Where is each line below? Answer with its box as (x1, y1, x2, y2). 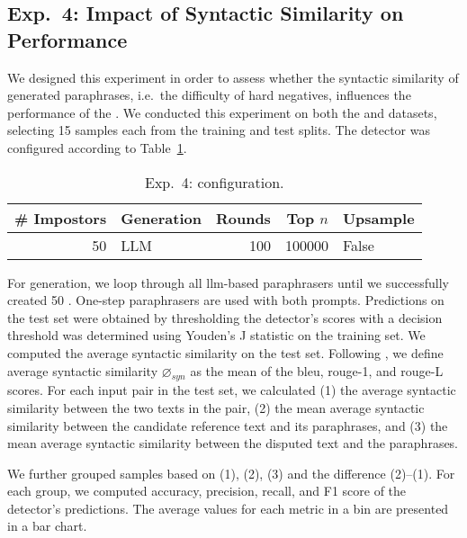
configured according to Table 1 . (7, 138, 187, 157)
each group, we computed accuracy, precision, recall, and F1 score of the (7, 481, 407, 500)
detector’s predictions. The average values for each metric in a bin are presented (7, 498, 449, 517)
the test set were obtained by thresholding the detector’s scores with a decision (7, 308, 443, 327)
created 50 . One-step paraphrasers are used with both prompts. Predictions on (7, 291, 445, 309)
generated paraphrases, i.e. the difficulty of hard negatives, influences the (7, 85, 411, 104)
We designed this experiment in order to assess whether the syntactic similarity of (7, 67, 459, 86)
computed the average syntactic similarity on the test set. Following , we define (7, 343, 444, 362)
